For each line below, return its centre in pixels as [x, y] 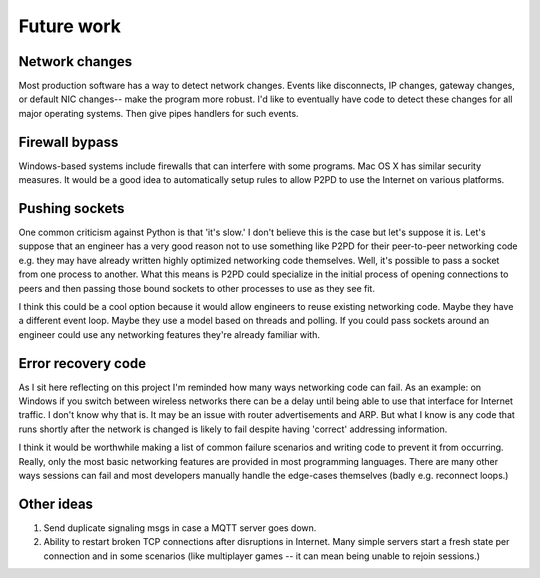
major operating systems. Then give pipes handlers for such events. [158, 113]
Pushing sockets [71, 208]
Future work [70, 26]
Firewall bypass [68, 141]
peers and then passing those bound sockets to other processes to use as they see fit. [196, 288]
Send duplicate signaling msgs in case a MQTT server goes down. [180, 527]
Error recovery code [82, 363]
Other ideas [56, 503]
